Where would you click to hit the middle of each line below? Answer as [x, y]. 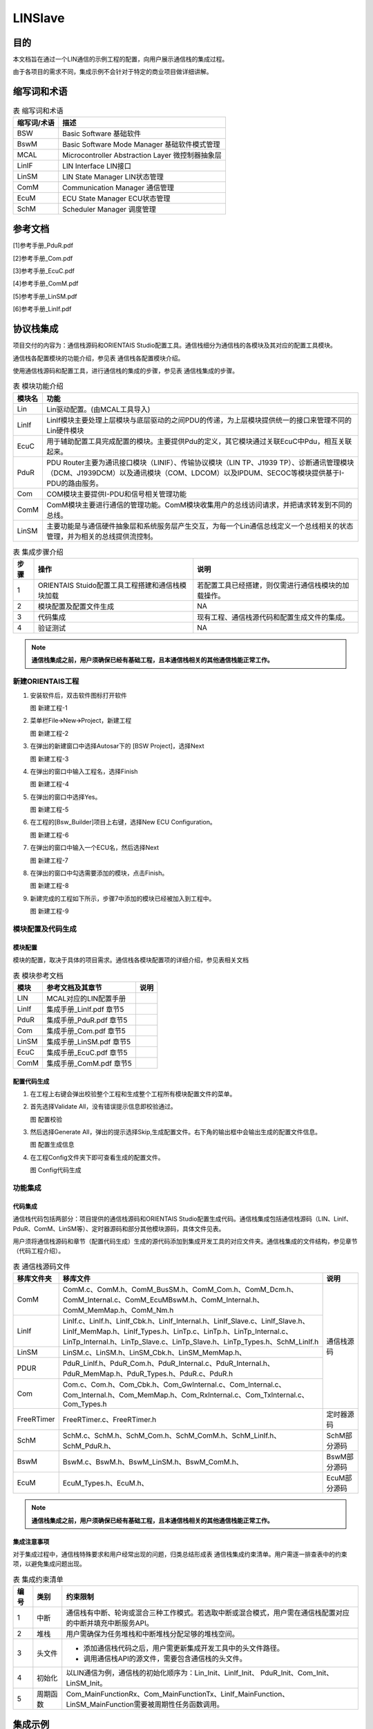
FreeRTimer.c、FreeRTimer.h [109, 1420]
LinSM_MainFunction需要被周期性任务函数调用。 [145, 1705]
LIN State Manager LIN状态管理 [113, 176]
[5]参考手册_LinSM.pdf [45, 296]
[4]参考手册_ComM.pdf [46, 284]
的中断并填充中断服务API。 [109, 1623]
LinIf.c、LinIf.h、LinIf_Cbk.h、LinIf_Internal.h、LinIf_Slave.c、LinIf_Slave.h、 [186, 1321]
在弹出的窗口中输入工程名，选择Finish [84, 771]
